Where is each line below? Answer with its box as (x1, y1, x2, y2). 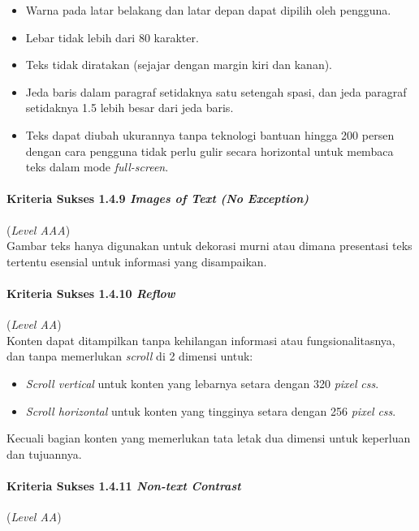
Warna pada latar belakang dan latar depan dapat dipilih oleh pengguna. (25, 2, 391, 18)
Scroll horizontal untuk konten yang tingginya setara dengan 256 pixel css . (25, 402, 396, 419)
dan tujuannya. (6, 445, 82, 462)
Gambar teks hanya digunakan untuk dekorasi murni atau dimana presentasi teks (6, 237, 413, 254)
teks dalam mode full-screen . (25, 158, 169, 175)
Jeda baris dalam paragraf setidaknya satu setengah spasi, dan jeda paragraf (25, 83, 407, 100)
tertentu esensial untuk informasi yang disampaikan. (6, 253, 267, 270)
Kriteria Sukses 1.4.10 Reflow (6, 284, 175, 301)
